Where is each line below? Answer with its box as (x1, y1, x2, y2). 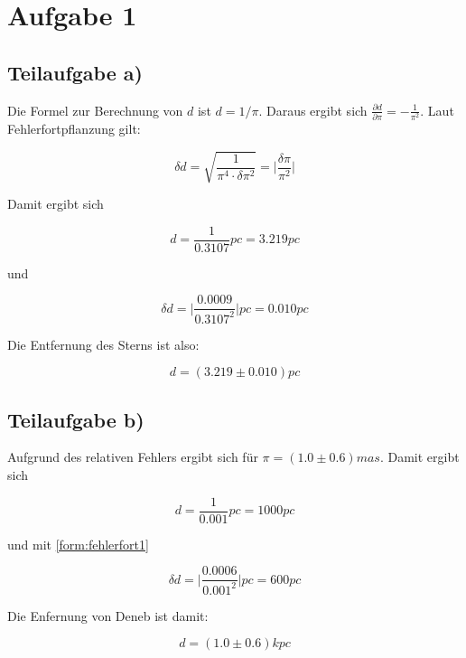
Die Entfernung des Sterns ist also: (7, 334, 200, 353)
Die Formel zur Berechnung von (7, 100, 183, 119)
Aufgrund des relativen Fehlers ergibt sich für (7, 447, 258, 466)
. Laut (420, 100, 454, 119)
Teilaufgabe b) (7, 405, 144, 433)
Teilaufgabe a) (7, 58, 143, 86)
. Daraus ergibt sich (258, 100, 368, 119)
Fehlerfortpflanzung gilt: (7, 118, 141, 137)
